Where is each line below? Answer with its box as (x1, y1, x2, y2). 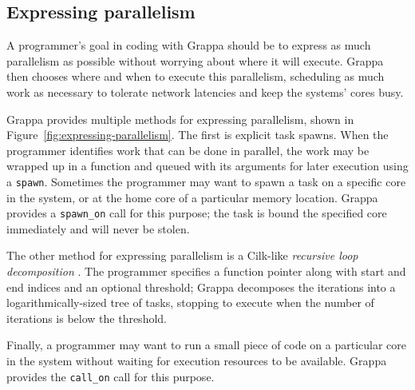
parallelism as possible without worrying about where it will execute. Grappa (6, 52, 384, 69)
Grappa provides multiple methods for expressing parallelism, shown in (6, 110, 354, 127)
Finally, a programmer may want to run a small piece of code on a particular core (6, 336, 407, 353)
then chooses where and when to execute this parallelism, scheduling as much (6, 68, 385, 85)
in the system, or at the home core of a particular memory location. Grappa (6, 189, 378, 205)
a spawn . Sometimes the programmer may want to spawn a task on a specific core (6, 173, 406, 189)
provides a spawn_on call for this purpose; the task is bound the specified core (6, 205, 387, 221)
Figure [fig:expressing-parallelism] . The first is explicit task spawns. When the (6, 126, 389, 143)
